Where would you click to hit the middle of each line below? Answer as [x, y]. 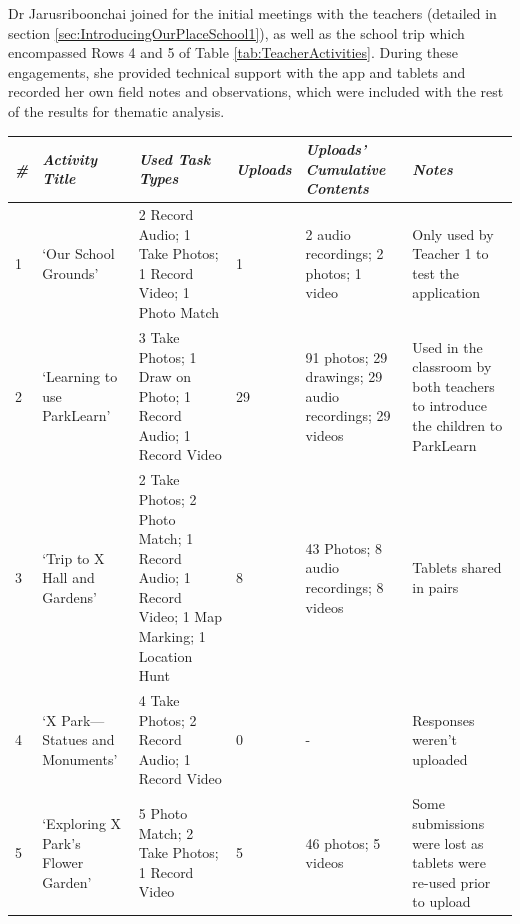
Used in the [447, 346]
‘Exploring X [82, 822]
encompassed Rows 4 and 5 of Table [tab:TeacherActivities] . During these [233, 52]
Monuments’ [80, 758]
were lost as [448, 842]
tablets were [449, 862]
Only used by [453, 233]
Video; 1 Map [180, 616]
